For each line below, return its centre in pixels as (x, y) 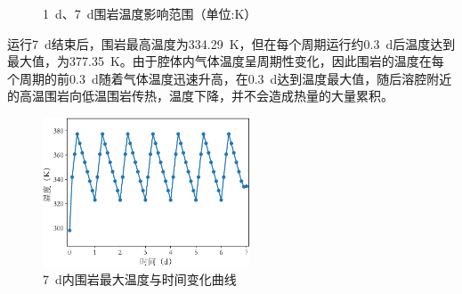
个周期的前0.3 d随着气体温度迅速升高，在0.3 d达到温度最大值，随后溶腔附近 (230, 78)
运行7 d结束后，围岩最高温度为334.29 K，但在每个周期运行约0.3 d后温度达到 (231, 43)
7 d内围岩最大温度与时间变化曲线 (140, 279)
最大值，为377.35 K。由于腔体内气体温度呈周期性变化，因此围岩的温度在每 (226, 61)
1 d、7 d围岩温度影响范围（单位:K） (150, 13)
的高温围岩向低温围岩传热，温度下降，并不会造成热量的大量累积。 (200, 96)
